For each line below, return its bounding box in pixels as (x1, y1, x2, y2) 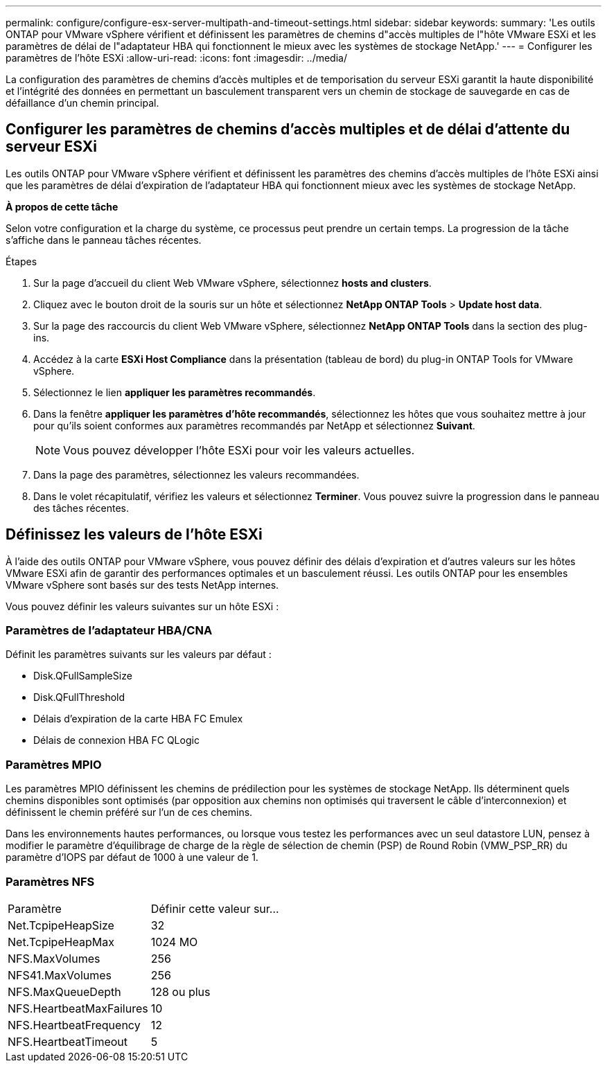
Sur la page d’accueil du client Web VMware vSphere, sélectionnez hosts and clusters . (33, 276, 432, 289)
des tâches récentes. (33, 501, 129, 514)
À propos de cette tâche (6, 200, 118, 213)
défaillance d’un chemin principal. (6, 97, 159, 109)
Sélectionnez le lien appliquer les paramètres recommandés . (33, 386, 316, 398)
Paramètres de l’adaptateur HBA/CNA (6, 623, 213, 638)
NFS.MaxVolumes (8, 951, 100, 965)
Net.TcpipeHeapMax (8, 934, 115, 949)
